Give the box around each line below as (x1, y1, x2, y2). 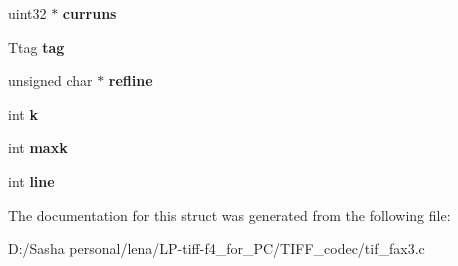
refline (108, 70, 153, 91)
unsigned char (8, 70, 93, 91)
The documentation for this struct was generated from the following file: (8, 204, 451, 225)
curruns (62, 3, 117, 23)
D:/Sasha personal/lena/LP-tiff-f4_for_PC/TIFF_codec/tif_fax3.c (8, 238, 425, 259)
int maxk (8, 137, 68, 158)
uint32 (8, 3, 47, 23)
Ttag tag (8, 36, 65, 57)
